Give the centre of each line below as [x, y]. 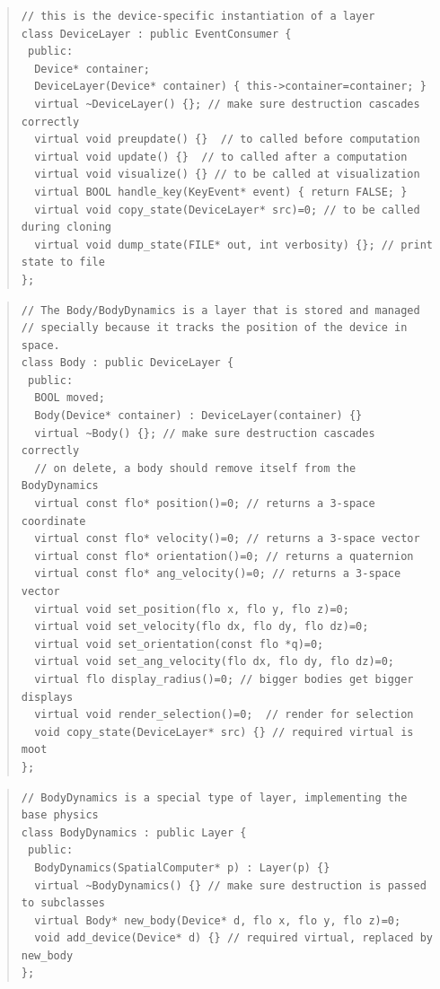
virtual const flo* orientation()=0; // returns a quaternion [224, 556]
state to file [63, 263]
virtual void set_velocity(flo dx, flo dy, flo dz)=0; [202, 627]
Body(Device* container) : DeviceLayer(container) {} [198, 416]
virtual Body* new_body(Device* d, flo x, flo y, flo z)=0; [218, 920]
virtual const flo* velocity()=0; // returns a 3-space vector [227, 539]
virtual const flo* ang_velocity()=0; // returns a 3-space [218, 574]
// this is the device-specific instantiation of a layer [198, 16]
